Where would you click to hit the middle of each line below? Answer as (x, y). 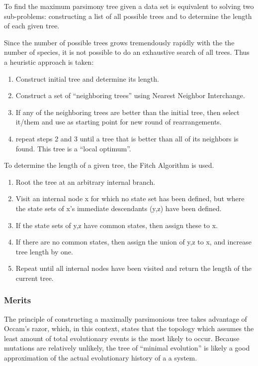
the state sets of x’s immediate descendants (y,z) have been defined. (119, 208)
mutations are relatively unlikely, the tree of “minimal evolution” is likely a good (127, 348)
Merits (18, 300)
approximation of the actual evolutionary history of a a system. (101, 358)
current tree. (35, 278)
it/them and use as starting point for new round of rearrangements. (119, 122)
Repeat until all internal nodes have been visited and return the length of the (133, 268)
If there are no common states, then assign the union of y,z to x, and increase (133, 242)
